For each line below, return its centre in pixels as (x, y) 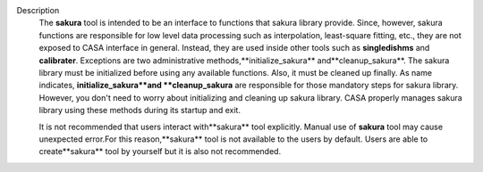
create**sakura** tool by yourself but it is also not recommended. (160, 152)
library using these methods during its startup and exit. (140, 111)
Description (38, 10)
